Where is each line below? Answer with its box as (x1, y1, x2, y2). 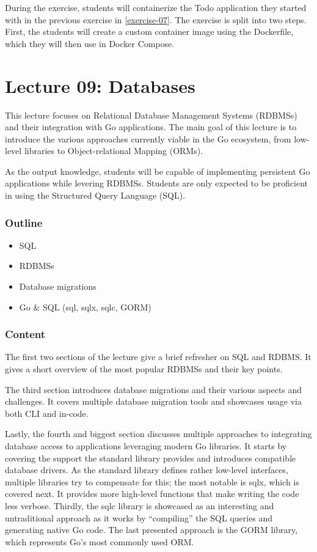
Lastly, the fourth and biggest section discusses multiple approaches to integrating (5, 427, 312, 440)
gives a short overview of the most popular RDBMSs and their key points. (5, 362, 283, 375)
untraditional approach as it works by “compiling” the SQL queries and (5, 511, 273, 524)
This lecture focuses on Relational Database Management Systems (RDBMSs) (5, 108, 297, 121)
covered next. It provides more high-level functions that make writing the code (5, 487, 299, 500)
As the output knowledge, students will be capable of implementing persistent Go (5, 164, 310, 177)
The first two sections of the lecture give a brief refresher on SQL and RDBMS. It (5, 350, 312, 363)
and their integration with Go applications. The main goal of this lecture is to (5, 120, 297, 133)
